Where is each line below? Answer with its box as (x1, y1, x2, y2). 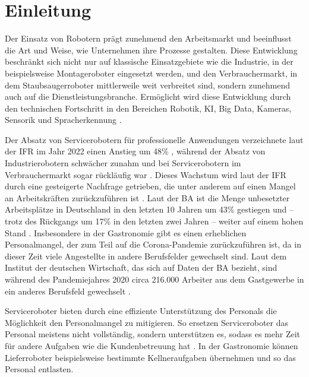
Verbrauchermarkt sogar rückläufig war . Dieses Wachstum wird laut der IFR (5, 168, 286, 180)
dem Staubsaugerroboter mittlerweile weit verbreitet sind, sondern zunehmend (5, 78, 291, 91)
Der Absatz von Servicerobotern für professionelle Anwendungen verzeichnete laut (5, 133, 304, 145)
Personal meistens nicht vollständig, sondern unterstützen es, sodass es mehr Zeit (5, 328, 300, 340)
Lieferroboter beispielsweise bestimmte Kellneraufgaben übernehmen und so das (5, 351, 296, 363)
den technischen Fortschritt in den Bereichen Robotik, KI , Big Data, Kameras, (5, 102, 292, 114)
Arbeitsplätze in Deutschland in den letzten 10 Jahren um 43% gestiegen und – (5, 203, 294, 216)
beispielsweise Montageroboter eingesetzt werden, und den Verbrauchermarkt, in (5, 66, 298, 79)
